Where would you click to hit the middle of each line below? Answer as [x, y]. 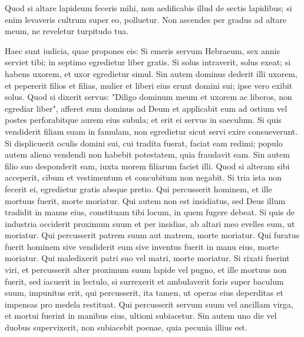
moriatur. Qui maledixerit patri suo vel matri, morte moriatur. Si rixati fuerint [147, 258]
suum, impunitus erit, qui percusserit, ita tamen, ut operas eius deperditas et [144, 293]
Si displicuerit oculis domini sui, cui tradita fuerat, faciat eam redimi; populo [144, 143]
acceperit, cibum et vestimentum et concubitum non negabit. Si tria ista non [143, 177]
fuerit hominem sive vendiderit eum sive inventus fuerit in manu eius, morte [142, 246]
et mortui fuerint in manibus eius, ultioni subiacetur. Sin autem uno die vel [141, 316]
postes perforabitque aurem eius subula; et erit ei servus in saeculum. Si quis [143, 120]
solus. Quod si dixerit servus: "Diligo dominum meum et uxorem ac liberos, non [148, 97]
